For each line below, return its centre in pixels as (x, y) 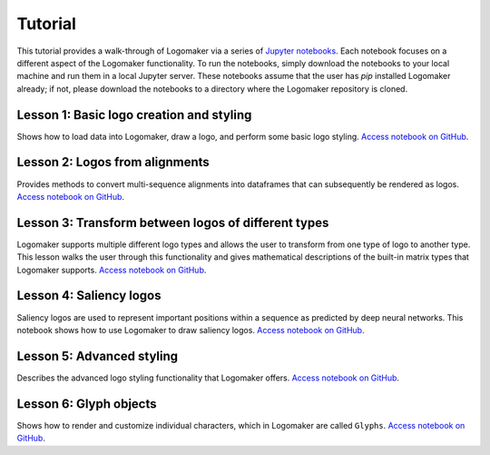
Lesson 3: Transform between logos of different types (173, 223)
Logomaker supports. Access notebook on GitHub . (112, 270)
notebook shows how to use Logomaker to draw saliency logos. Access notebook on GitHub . (191, 330)
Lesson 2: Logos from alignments (113, 162)
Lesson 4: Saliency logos (89, 296)
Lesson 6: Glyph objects (87, 404)
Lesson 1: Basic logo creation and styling (134, 115)
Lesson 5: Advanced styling (98, 356)
